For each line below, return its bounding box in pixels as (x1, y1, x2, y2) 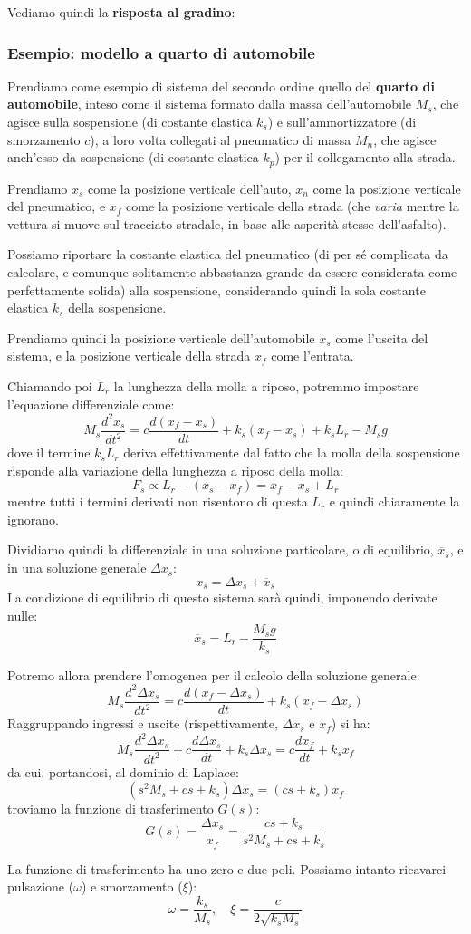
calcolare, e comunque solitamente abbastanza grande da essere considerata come (7, 263, 457, 282)
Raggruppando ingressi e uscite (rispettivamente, (7, 714, 278, 733)
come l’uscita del (335, 328, 428, 347)
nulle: (7, 605, 38, 624)
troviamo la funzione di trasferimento (7, 799, 214, 818)
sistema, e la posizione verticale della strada (7, 346, 251, 365)
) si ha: (331, 714, 370, 733)
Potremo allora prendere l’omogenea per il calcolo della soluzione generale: (7, 665, 420, 684)
